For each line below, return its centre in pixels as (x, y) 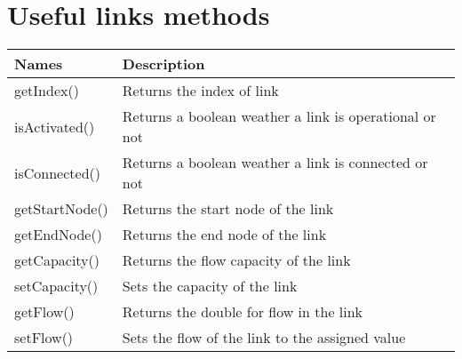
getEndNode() (58, 235)
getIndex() (47, 91)
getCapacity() (57, 260)
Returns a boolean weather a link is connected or (275, 163)
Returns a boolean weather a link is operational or (279, 116)
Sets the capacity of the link (210, 286)
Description (163, 64)
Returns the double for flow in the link (243, 312)
